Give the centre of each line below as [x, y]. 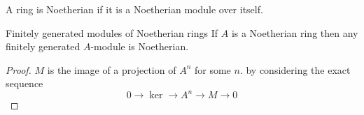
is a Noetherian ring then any [295, 32]
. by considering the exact [295, 69]
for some [212, 69]
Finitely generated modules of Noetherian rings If [112, 32]
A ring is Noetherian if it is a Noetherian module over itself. [134, 9]
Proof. [19, 69]
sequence [24, 83]
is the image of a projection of [112, 69]
